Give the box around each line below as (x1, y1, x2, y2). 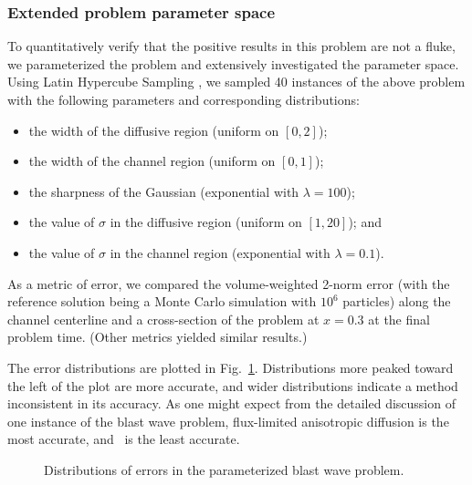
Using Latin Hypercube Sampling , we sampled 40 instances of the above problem (7, 72, 466, 91)
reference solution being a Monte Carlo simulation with (7, 292, 317, 311)
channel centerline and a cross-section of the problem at (7, 309, 320, 328)
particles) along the (342, 292, 451, 311)
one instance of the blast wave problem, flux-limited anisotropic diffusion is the (7, 411, 449, 430)
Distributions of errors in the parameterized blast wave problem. (44, 459, 404, 479)
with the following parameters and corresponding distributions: (7, 90, 360, 108)
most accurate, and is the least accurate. (7, 429, 240, 449)
